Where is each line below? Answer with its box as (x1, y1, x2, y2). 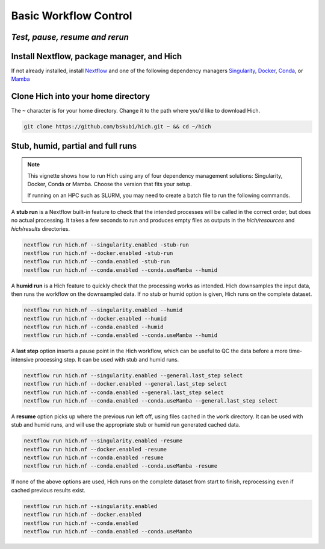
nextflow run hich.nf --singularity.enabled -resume (23, 438, 183, 444)
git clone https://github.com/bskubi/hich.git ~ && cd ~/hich (23, 124, 211, 130)
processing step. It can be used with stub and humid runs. (35, 356, 179, 363)
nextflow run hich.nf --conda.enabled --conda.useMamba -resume (23, 463, 218, 469)
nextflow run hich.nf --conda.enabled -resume (23, 454, 164, 461)
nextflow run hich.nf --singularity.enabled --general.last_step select (23, 372, 243, 379)
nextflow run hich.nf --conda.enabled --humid (23, 324, 164, 330)
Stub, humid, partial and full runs (11, 140, 137, 151)
